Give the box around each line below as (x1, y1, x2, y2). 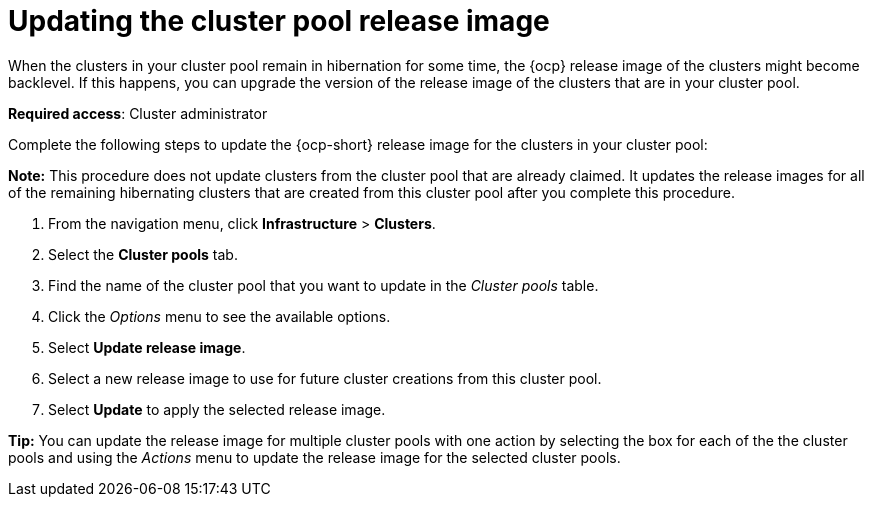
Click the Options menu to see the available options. (48, 307, 391, 325)
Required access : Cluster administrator (8, 104, 268, 122)
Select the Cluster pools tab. (48, 245, 238, 263)
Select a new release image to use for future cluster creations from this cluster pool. (48, 369, 602, 387)
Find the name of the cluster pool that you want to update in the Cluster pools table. (48, 276, 599, 294)
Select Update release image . (48, 338, 246, 356)
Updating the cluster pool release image (8, 4, 550, 38)
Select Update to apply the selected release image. (48, 400, 386, 418)
